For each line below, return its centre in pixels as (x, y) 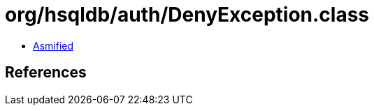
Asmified (53, 45)
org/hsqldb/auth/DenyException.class (187, 15)
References (46, 73)
